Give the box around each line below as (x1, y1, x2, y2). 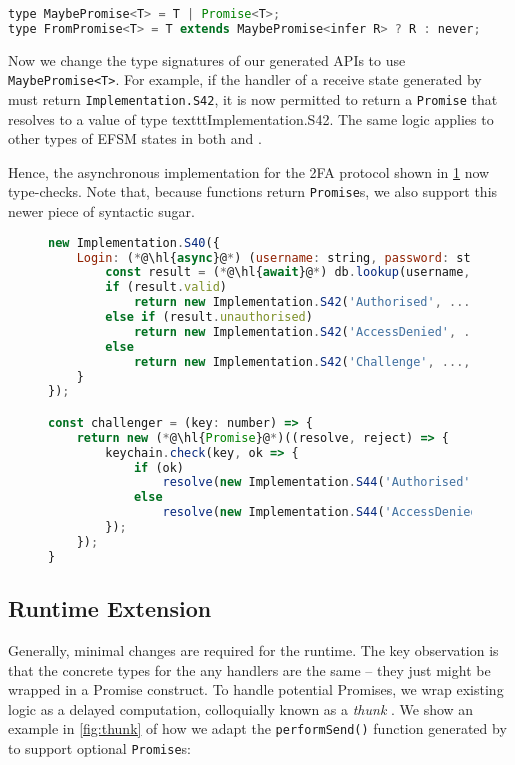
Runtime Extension (8, 593, 212, 624)
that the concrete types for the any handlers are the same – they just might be (8, 659, 491, 680)
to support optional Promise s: (8, 737, 191, 758)
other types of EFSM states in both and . (8, 128, 262, 149)
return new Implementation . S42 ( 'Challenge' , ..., (133, 354, 471, 369)
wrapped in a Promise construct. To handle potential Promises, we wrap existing (8, 679, 504, 700)
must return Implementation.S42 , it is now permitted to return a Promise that (8, 89, 498, 109)
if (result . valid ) (105, 280, 228, 295)
